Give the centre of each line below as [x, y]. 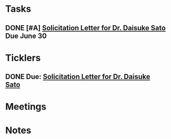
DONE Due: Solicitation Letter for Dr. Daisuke [78, 77]
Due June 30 [26, 36]
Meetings [26, 107]
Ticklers [23, 58]
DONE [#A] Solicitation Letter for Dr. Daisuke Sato [86, 28]
